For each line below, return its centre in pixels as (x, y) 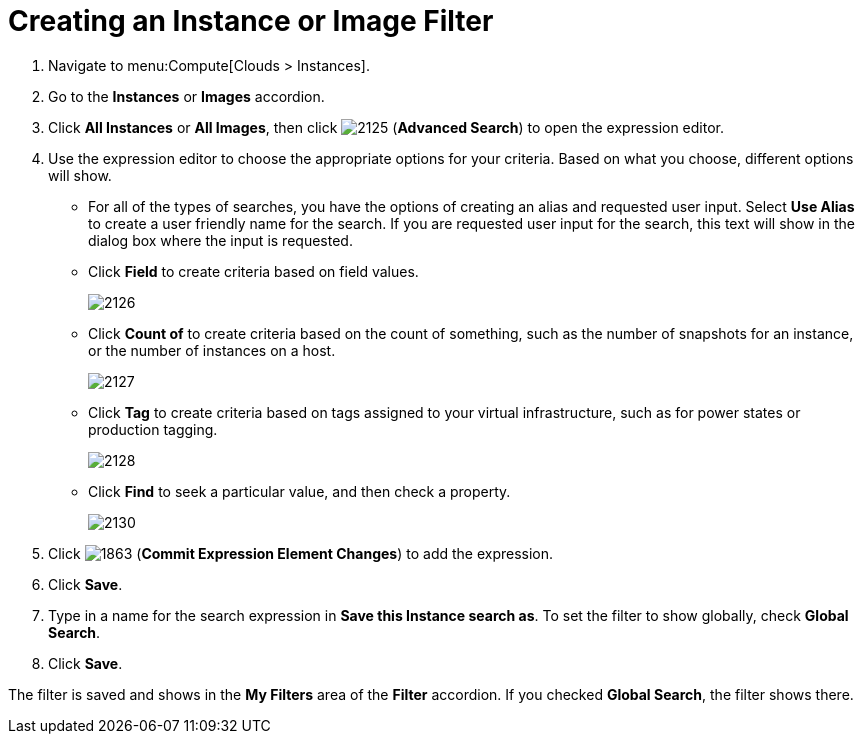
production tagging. (153, 429)
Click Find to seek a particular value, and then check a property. (299, 491)
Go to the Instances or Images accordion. (186, 96)
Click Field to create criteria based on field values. (253, 271)
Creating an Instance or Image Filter (251, 21)
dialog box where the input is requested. (220, 240)
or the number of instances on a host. (212, 350)
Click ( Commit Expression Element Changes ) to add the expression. (301, 553)
